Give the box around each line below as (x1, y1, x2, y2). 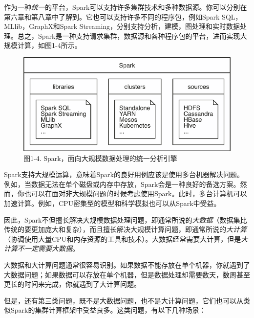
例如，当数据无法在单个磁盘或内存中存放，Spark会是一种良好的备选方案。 (4, 179, 240, 189)
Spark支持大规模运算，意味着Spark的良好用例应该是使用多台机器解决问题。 (4, 169, 244, 180)
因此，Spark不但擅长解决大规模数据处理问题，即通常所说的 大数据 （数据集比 (4, 214, 247, 225)
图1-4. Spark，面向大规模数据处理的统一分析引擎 (23, 153, 177, 163)
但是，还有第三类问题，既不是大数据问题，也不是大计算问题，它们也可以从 (4, 295, 243, 305)
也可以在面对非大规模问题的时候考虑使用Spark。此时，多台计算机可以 (24, 188, 247, 199)
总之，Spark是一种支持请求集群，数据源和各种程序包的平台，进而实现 (17, 30, 240, 41)
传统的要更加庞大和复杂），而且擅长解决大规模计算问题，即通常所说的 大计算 (4, 224, 247, 234)
